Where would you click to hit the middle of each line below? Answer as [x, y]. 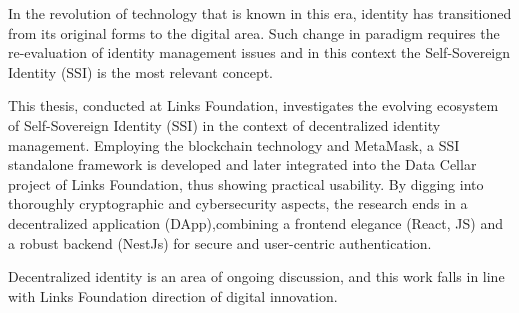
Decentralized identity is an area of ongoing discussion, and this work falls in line [256, 276]
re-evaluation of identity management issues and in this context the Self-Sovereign [259, 52]
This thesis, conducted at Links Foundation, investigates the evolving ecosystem [253, 105]
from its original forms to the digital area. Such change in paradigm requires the [254, 32]
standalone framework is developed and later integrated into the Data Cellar [242, 164]
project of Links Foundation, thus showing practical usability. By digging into [246, 183]
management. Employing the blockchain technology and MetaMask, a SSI [234, 144]
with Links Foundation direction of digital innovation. [173, 295]
